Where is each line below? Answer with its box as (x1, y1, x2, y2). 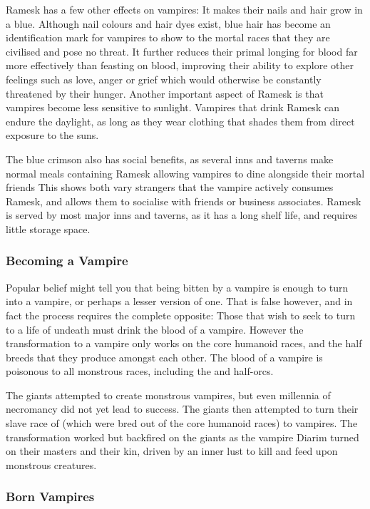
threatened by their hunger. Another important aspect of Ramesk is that (6, 86, 324, 101)
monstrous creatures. (6, 457, 97, 472)
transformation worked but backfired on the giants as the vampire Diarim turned (6, 429, 359, 444)
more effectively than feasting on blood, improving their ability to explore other (6, 58, 354, 73)
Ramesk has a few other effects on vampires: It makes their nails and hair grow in (6, 2, 363, 16)
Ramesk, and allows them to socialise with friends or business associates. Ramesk (6, 193, 361, 208)
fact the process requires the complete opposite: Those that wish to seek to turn (6, 307, 356, 322)
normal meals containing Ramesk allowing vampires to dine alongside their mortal (6, 165, 365, 180)
